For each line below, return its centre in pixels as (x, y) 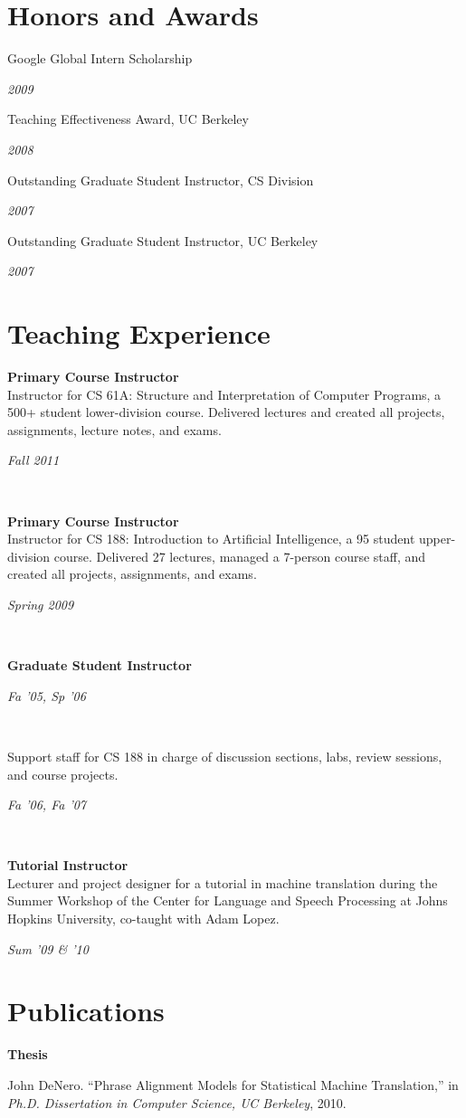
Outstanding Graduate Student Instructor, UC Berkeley (163, 240)
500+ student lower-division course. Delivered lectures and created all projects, (226, 412)
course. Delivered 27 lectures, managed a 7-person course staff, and (240, 556)
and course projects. (63, 774)
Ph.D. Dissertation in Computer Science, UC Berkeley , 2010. (177, 1102)
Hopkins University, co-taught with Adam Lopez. (143, 919)
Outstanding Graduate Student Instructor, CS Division (161, 180)
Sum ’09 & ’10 (48, 948)
